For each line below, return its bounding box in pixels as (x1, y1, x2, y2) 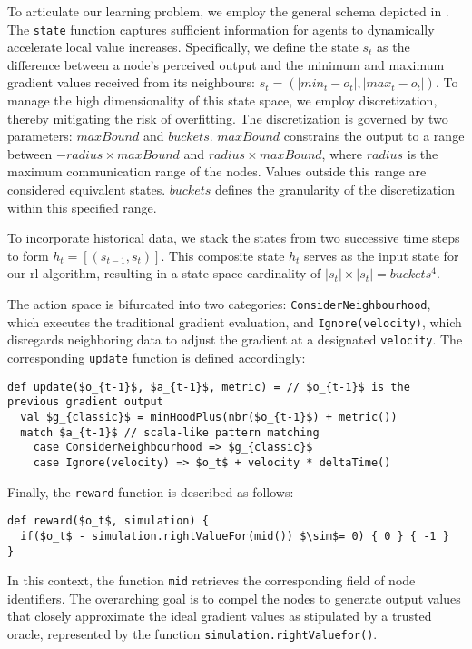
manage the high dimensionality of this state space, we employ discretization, (7, 91, 438, 110)
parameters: (7, 126, 73, 145)
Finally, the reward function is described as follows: (7, 482, 294, 501)
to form (7, 245, 49, 265)
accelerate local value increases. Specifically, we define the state (7, 37, 359, 56)
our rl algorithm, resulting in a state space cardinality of (7, 264, 321, 283)
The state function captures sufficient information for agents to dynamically (7, 19, 435, 38)
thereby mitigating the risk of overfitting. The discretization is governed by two (7, 108, 448, 127)
